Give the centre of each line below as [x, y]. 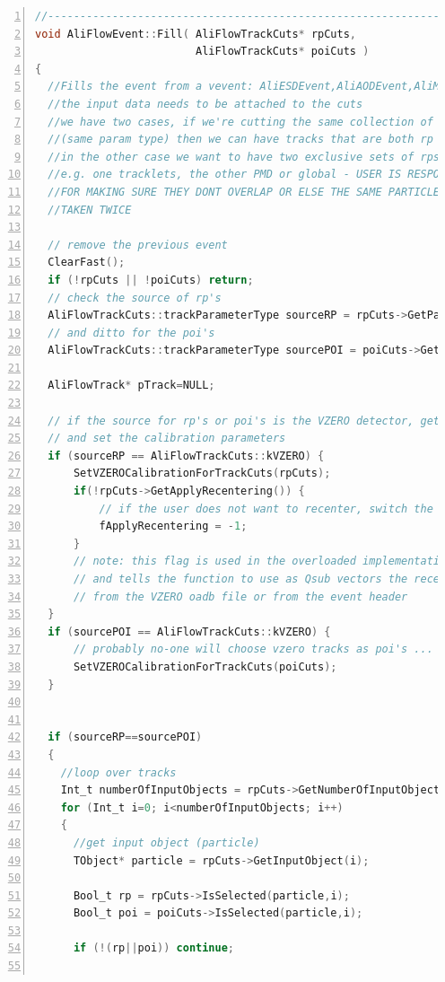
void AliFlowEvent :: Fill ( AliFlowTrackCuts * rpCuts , [196, 34]
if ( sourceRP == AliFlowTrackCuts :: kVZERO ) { [186, 456]
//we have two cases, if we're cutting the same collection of [240, 122]
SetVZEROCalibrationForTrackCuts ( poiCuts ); [205, 666]
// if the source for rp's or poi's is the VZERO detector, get [244, 421]
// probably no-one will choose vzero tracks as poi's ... [253, 649]
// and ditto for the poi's [131, 333]
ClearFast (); [87, 263]
